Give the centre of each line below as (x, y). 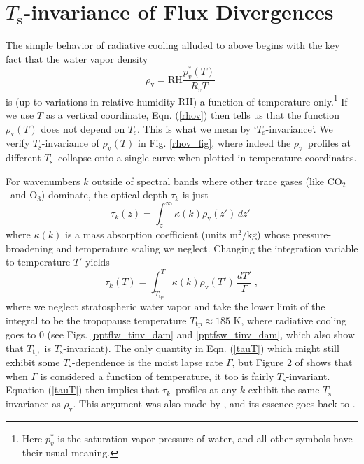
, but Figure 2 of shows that (292, 362)
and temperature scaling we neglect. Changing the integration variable (207, 248)
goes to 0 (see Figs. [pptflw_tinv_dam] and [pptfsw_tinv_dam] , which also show (180, 334)
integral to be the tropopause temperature (96, 320)
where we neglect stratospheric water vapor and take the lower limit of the (166, 306)
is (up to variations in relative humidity (91, 101)
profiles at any (206, 390)
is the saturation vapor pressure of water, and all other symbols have (205, 438)
